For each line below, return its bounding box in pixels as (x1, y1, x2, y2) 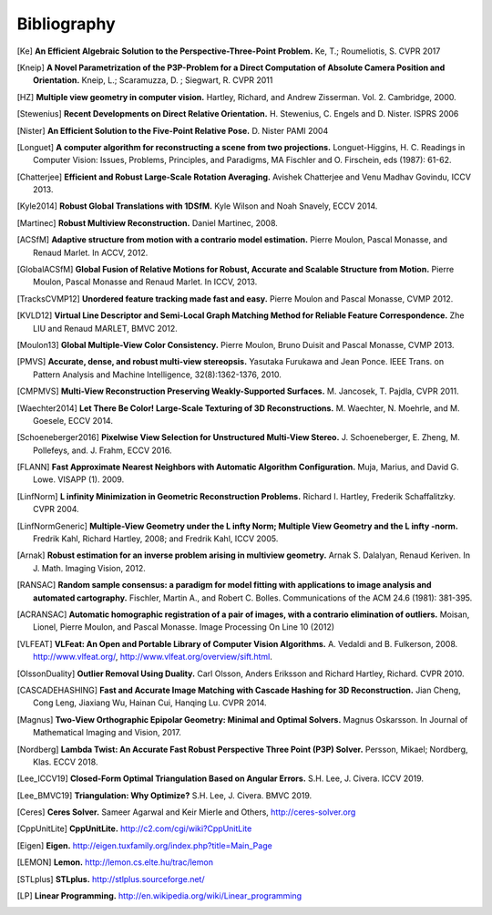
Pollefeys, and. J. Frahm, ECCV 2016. (33, 445, 172, 456)
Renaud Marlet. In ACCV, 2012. (33, 247, 149, 258)
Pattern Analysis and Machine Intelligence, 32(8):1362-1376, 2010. (33, 369, 282, 380)
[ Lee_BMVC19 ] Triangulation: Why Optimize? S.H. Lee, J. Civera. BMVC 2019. (16, 789, 313, 801)
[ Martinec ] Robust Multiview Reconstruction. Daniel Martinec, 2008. (16, 217, 278, 228)
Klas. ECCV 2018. (33, 756, 98, 767)
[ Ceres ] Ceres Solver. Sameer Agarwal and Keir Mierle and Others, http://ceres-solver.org (16, 807, 356, 817)
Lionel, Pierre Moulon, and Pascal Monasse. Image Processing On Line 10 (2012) (33, 622, 335, 632)
